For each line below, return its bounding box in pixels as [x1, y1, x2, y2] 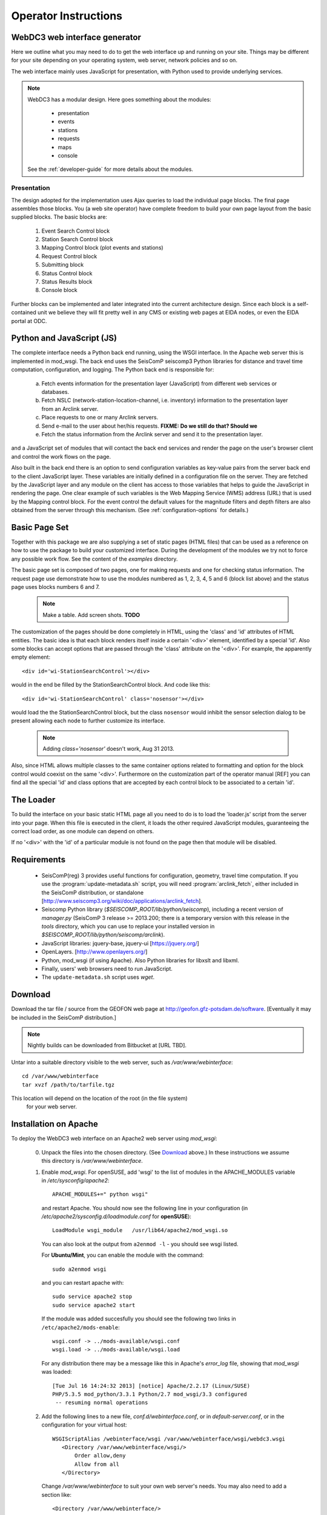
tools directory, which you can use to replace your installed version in [41, 923, 215, 930]
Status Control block [41, 270, 93, 277]
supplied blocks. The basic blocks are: [11, 213, 107, 221]
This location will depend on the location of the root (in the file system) [11, 1094, 188, 1102]
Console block [41, 287, 78, 294]
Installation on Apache [11, 1119, 98, 1130]
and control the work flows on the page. [11, 453, 111, 460]
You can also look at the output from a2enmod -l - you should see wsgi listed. [41, 1240, 239, 1248]
